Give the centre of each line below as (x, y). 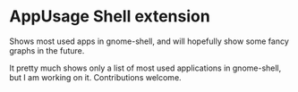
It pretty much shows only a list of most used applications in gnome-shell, (145, 68)
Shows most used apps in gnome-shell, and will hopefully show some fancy (149, 41)
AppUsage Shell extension (110, 17)
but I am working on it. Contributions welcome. (95, 77)
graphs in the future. (47, 50)
